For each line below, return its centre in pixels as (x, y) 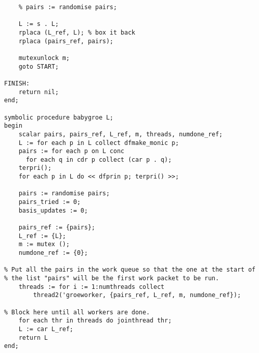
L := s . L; (39, 24)
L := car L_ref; (46, 329)
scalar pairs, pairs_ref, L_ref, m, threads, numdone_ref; (121, 134)
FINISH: (17, 83)
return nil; (39, 92)
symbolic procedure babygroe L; (59, 117)
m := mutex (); (44, 244)
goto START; (39, 66)
